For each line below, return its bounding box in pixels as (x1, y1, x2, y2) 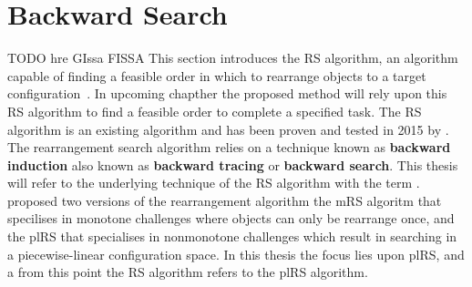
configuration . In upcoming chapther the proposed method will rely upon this (7, 84, 447, 103)
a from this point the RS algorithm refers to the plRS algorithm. (7, 262, 368, 282)
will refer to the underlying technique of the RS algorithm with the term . (7, 173, 420, 192)
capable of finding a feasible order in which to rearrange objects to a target (7, 66, 426, 85)
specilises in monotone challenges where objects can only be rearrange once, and (7, 209, 455, 228)
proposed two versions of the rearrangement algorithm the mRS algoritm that (7, 190, 442, 210)
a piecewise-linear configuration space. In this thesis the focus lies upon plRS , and (7, 244, 465, 263)
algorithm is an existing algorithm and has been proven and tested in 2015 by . (7, 119, 449, 138)
